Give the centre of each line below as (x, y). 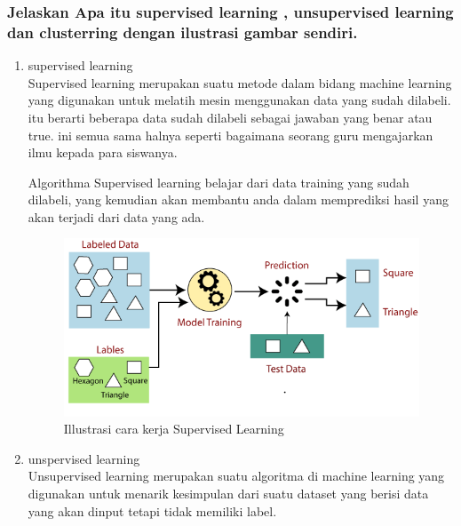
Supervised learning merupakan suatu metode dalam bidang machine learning (240, 82)
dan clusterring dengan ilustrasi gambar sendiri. (183, 32)
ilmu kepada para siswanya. (103, 152)
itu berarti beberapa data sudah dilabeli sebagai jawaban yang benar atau (230, 117)
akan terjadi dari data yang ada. (116, 216)
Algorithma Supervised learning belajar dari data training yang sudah (219, 182)
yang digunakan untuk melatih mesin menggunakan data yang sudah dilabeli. (239, 100)
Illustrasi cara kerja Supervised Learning (174, 429)
